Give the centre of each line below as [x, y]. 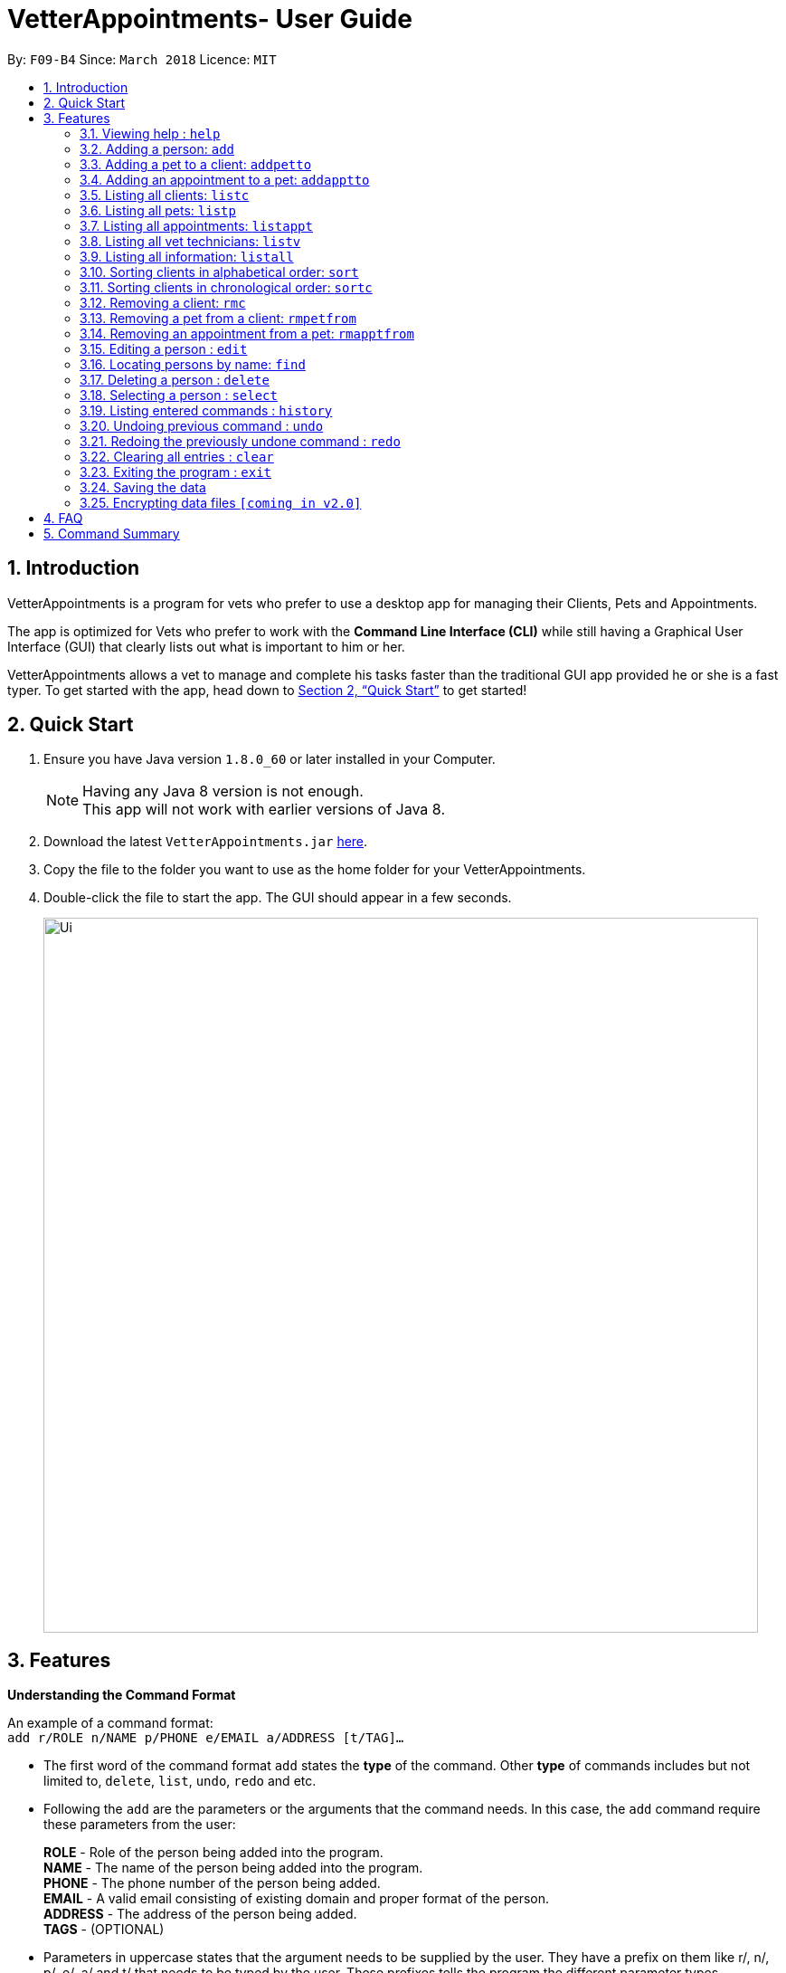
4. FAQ [63, 518]
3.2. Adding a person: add [157, 148]
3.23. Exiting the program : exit [175, 472]
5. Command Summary [112, 533]
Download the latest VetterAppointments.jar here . [206, 842]
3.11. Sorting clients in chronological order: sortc [226, 287]
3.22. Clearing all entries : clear [177, 456]
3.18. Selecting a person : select [179, 395]
